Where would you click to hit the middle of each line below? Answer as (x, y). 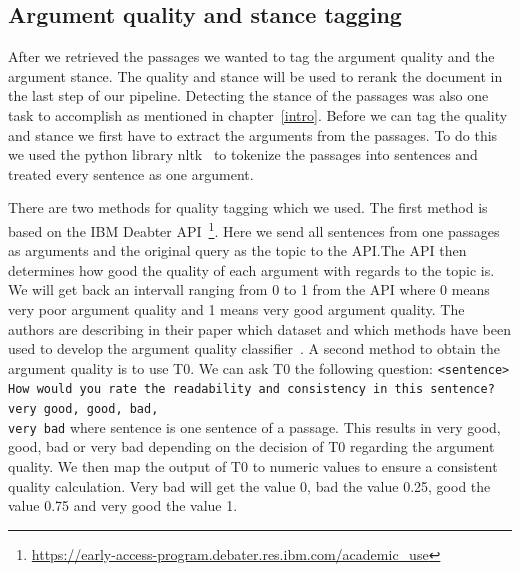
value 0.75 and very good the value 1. (123, 505)
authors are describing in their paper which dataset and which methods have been (259, 328)
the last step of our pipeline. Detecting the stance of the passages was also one (248, 95)
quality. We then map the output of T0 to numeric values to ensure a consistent (253, 465)
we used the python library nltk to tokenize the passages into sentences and (243, 154)
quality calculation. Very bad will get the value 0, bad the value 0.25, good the (249, 485)
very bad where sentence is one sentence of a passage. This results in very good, (254, 426)
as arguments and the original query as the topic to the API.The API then (237, 250)
